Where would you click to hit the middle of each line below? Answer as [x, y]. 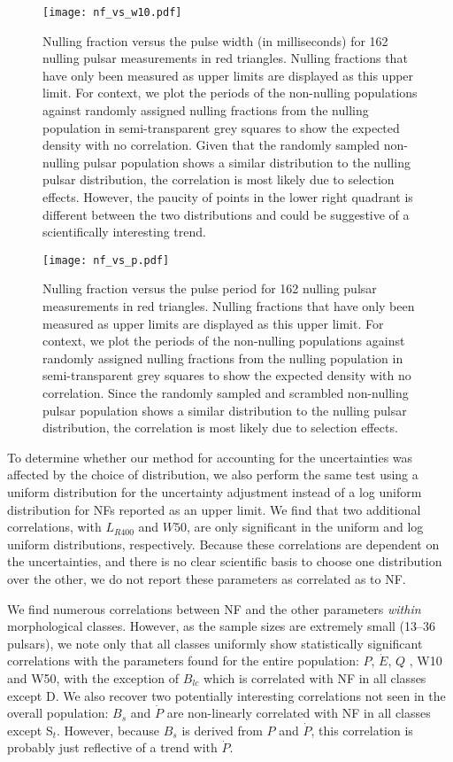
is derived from [222, 730]
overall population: [58, 713]
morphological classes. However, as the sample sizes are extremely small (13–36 [222, 626]
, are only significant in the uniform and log [305, 527]
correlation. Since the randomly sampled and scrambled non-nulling [226, 393]
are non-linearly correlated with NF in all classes [299, 713]
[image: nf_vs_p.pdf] [106, 260]
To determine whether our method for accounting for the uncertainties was [210, 457]
